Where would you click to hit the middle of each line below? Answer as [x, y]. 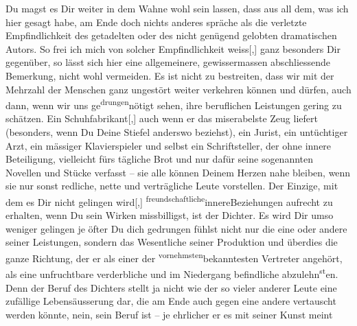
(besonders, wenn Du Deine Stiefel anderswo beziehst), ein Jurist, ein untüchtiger [177, 132]
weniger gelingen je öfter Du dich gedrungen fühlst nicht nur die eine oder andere [176, 228]
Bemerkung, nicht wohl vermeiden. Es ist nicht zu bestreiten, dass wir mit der [170, 75]
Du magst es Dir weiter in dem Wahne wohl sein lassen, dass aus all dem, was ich [177, 8]
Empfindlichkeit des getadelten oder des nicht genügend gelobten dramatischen [171, 35]
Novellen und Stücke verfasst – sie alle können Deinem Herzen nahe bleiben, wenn [178, 172]
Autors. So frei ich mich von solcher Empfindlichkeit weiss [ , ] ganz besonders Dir [173, 48]
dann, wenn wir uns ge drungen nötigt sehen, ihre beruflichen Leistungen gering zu [174, 104]
